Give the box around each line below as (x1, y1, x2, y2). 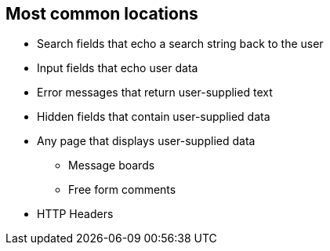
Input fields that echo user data (37, 61, 198, 75)
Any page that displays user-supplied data (37, 134, 256, 148)
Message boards (68, 158, 155, 173)
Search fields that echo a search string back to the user (37, 37, 324, 51)
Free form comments (68, 183, 176, 197)
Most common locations (5, 4, 198, 24)
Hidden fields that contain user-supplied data (37, 110, 270, 124)
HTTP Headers (37, 207, 114, 221)
